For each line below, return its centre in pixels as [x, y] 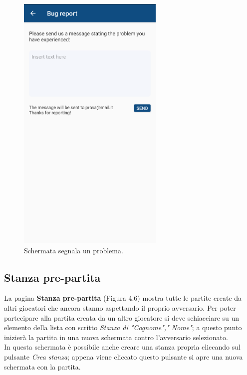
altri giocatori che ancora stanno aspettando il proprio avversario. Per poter [120, 307]
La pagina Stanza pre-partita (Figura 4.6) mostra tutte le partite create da [123, 298]
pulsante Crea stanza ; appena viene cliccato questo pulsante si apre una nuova [123, 356]
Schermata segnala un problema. [74, 250]
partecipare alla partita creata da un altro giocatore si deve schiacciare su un [122, 317]
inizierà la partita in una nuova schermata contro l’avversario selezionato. [116, 337]
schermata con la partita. [42, 366]
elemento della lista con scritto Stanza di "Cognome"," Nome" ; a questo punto [123, 327]
